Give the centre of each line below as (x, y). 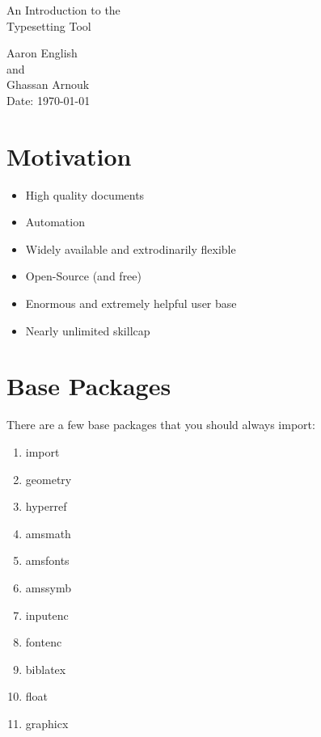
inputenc (47, 615)
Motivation (69, 156)
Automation (55, 222)
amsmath (48, 533)
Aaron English (42, 53)
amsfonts (47, 560)
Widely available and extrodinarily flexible (131, 248)
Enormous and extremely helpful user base (131, 303)
